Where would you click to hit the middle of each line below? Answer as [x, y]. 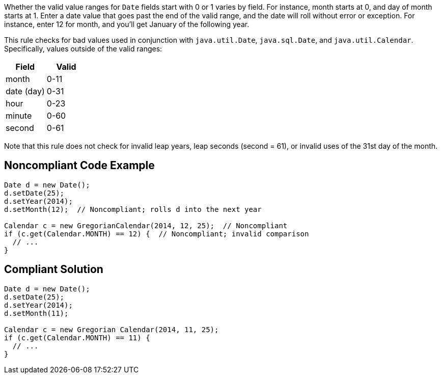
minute [19, 116]
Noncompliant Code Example [79, 166]
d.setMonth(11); [36, 313]
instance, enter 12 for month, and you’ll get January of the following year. [127, 24]
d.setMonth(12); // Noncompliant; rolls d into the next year [133, 209]
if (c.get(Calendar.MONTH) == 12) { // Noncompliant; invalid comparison [157, 234]
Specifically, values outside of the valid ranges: [83, 49]
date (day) [25, 91]
